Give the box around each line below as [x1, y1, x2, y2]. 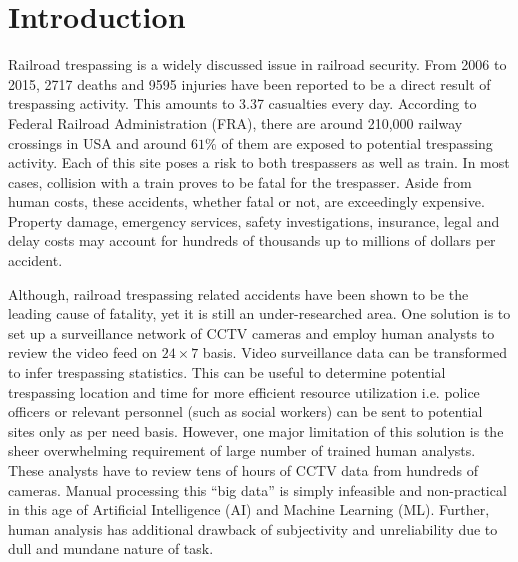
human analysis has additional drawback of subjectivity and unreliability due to [8, 518, 498, 539]
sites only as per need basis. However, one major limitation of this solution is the [8, 420, 504, 441]
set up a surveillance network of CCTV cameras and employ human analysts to [8, 322, 495, 343]
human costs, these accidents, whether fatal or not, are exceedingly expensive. [8, 191, 485, 212]
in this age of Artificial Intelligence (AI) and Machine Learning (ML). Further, [8, 499, 490, 520]
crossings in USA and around [8, 132, 187, 153]
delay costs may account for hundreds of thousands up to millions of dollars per [8, 230, 496, 251]
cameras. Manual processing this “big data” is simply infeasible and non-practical [8, 479, 507, 500]
